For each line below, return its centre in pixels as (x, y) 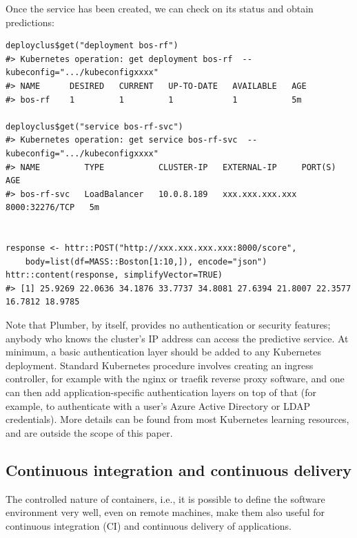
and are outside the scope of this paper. (89, 432)
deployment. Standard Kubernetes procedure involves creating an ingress (160, 365)
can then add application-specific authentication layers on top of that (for (161, 392)
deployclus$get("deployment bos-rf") (92, 46)
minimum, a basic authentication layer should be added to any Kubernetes (164, 352)
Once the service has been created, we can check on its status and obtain (160, 8)
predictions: (30, 22)
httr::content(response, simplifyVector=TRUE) (114, 275)
